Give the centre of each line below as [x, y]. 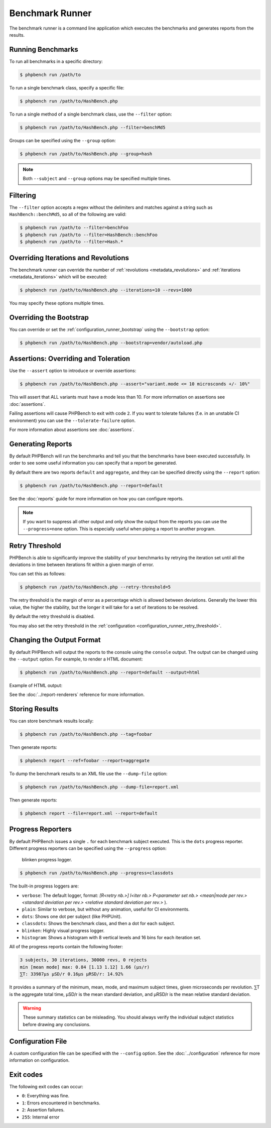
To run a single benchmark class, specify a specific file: [67, 87]
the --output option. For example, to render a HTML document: [76, 659]
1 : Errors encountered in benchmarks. [61, 1103]
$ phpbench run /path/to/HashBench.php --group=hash [86, 154]
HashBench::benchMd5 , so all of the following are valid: [68, 214]
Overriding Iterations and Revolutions [69, 258]
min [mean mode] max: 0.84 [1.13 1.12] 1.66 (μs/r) [85, 967]
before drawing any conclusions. [57, 1024]
